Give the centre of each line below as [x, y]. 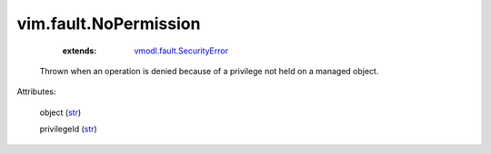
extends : [80, 51]
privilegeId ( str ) [68, 129]
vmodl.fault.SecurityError [181, 51]
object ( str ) [60, 112]
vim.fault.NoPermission [109, 24]
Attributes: [36, 91]
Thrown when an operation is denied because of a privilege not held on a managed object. [209, 71]
